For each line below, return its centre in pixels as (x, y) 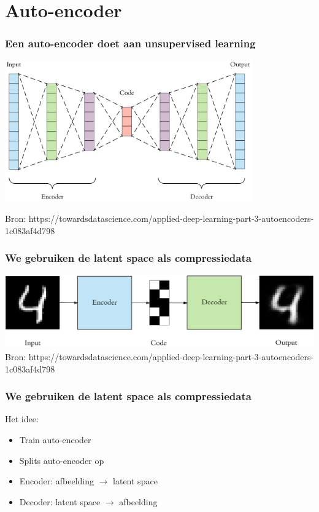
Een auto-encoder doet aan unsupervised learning (130, 43)
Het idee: (22, 419)
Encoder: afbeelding (57, 481)
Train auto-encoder (55, 439)
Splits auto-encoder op (62, 460)
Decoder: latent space (60, 501)
